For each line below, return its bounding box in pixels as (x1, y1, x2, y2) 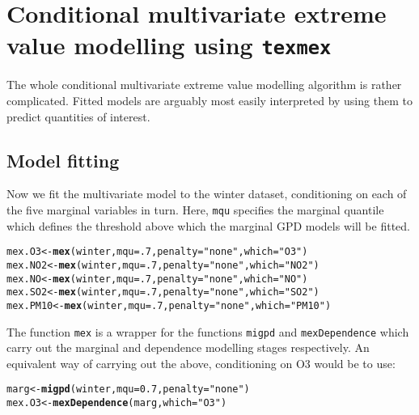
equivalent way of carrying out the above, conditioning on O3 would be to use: (6, 354, 396, 371)
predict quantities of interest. (6, 108, 150, 125)
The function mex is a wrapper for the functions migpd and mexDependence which (6, 323, 409, 340)
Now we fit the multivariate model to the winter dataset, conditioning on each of (6, 185, 407, 202)
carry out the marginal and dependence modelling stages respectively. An (6, 339, 370, 356)
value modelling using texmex (6, 28, 332, 61)
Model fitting (6, 147, 120, 172)
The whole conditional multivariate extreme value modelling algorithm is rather (6, 76, 402, 93)
